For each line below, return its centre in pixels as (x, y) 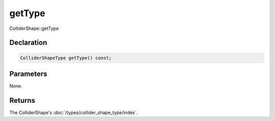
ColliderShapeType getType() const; (66, 58)
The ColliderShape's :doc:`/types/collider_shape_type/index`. (74, 112)
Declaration (28, 43)
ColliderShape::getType (34, 28)
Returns (22, 100)
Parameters (28, 74)
